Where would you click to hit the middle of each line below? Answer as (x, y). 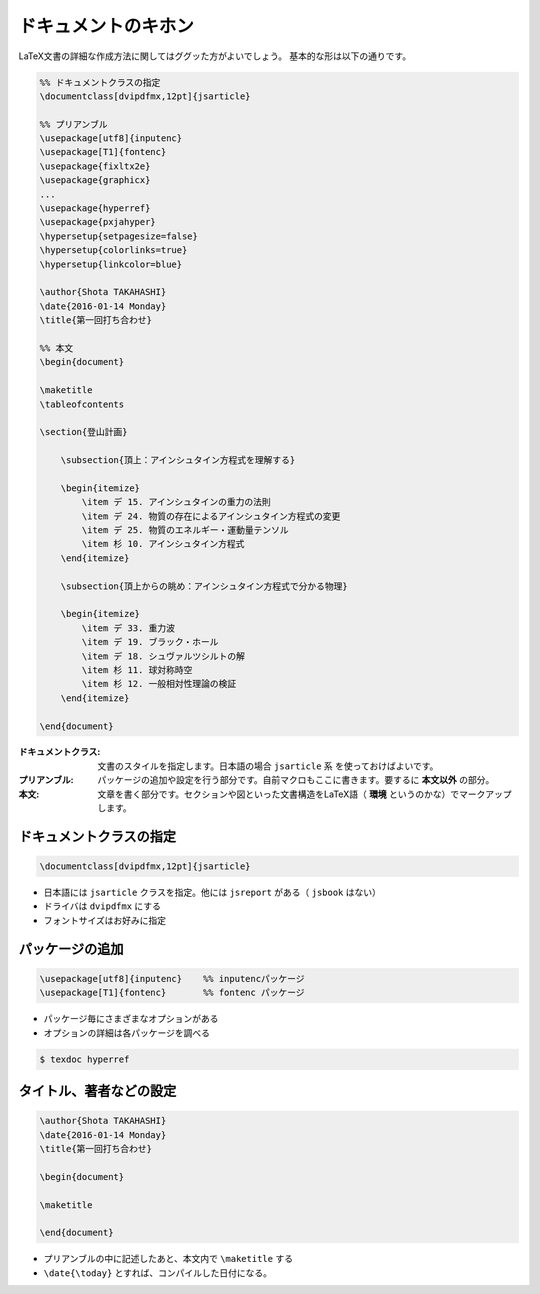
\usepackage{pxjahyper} (98, 222)
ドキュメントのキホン (106, 26)
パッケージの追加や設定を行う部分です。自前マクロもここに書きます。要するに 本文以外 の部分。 (296, 780)
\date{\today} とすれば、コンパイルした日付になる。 (158, 1272)
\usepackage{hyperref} (95, 208)
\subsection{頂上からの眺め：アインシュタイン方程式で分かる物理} (204, 586)
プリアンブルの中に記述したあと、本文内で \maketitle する (168, 1259)
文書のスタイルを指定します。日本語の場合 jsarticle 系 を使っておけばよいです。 (268, 766)
